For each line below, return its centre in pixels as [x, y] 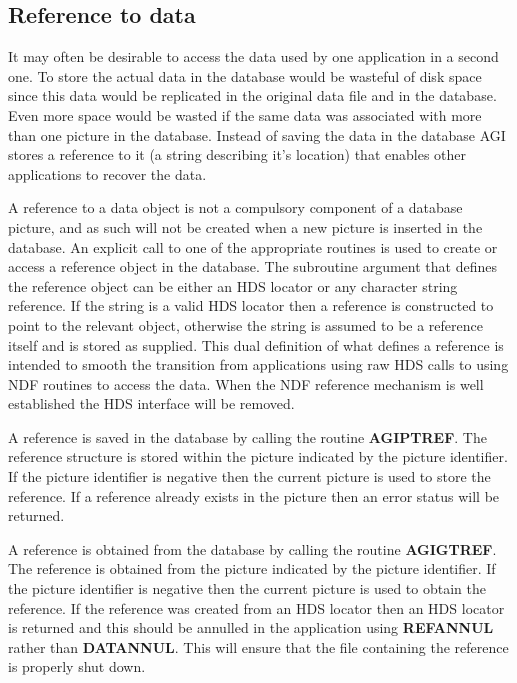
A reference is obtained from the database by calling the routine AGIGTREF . [252, 548]
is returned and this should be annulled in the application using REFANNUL [251, 627]
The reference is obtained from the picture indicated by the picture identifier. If [252, 568]
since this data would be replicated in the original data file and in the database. [252, 95]
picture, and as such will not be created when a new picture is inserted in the [245, 226]
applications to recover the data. [107, 173]
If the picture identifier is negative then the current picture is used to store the [249, 476]
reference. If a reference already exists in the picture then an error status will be [254, 495]
